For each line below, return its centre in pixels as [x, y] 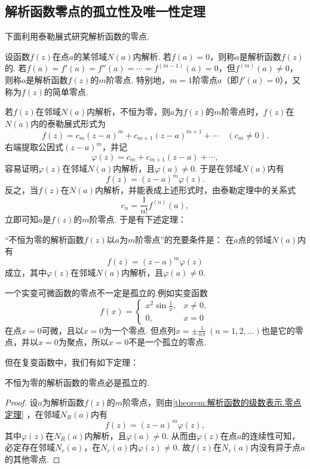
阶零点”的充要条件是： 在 [185, 239]
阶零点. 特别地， [138, 79]
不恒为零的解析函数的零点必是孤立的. [77, 382]
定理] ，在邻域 [33, 414]
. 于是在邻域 [218, 168]
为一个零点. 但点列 [139, 330]
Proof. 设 [22, 402]
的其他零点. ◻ [33, 459]
